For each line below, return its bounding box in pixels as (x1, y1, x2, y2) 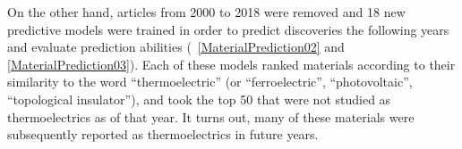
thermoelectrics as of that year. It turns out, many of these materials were (7, 107, 415, 126)
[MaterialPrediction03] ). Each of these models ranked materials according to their (7, 54, 456, 73)
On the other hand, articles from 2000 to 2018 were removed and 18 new (7, 3, 406, 21)
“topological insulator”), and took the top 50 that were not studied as (7, 89, 391, 108)
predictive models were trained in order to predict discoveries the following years (7, 20, 449, 38)
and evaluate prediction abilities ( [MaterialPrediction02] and (7, 37, 345, 56)
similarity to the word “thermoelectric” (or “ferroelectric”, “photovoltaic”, (7, 72, 413, 91)
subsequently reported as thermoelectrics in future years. (7, 125, 319, 144)
